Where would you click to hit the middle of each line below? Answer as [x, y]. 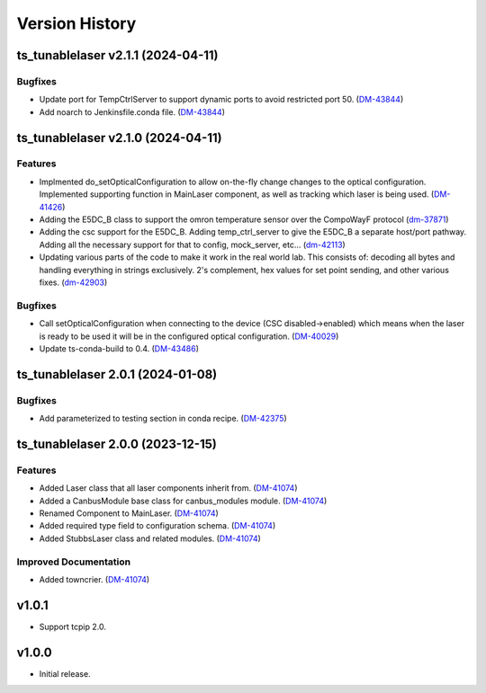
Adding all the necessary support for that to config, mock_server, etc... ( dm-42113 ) [192, 244]
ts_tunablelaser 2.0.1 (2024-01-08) [117, 374]
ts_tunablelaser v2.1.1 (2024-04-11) [118, 55]
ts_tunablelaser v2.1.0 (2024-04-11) [119, 138]
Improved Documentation [74, 562]
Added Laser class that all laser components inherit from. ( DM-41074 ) [168, 488]
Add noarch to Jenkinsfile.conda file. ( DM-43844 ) [132, 111]
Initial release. [65, 673]
